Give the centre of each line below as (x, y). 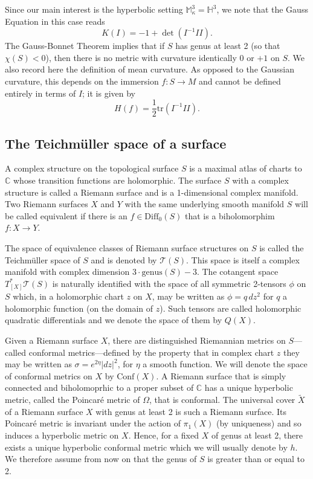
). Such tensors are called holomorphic (231, 308)
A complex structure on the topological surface (92, 168)
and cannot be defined (240, 81)
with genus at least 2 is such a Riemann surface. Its (191, 411)
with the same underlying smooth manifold (205, 204)
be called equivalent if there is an (66, 215)
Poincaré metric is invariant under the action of (93, 423)
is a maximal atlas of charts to (246, 168)
